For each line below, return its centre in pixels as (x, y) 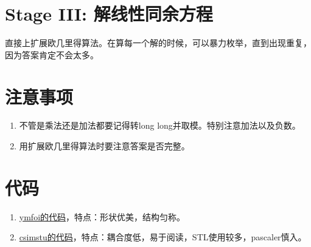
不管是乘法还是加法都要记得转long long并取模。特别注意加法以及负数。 (160, 125)
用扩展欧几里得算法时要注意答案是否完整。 (104, 146)
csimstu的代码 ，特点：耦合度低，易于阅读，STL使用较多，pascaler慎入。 (163, 237)
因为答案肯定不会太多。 (52, 54)
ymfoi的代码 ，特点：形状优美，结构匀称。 (102, 216)
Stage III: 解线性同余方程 (109, 14)
